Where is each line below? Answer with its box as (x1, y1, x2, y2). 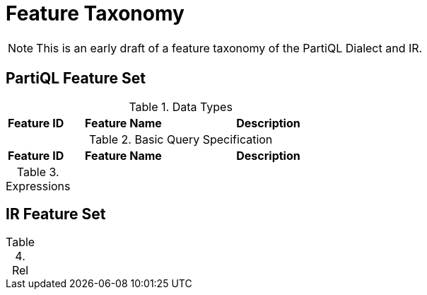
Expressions (6, 178, 71, 193)
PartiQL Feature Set (6, 69, 146, 88)
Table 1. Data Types (129, 99, 233, 114)
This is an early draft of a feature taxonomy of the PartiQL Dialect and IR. (36, 40, 423, 55)
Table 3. (16, 164, 59, 179)
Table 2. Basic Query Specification (88, 132, 273, 146)
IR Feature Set (6, 205, 106, 224)
